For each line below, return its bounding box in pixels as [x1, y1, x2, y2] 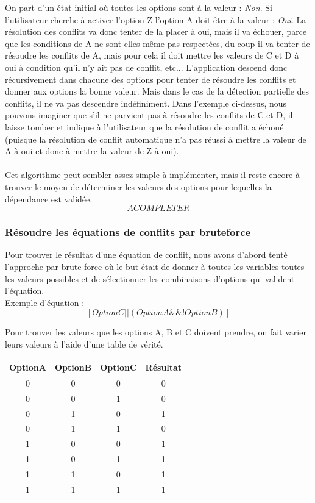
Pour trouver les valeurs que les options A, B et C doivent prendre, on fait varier [5, 326, 306, 338]
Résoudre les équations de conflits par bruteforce [5, 224, 251, 240]
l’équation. [5, 284, 44, 297]
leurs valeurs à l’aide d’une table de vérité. [5, 337, 163, 350]
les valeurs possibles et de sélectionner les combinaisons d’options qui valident [5, 272, 295, 285]
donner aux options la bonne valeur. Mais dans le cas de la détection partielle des [5, 85, 310, 98]
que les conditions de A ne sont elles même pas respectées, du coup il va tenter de [5, 37, 310, 49]
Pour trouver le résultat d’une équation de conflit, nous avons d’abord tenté [5, 248, 288, 261]
